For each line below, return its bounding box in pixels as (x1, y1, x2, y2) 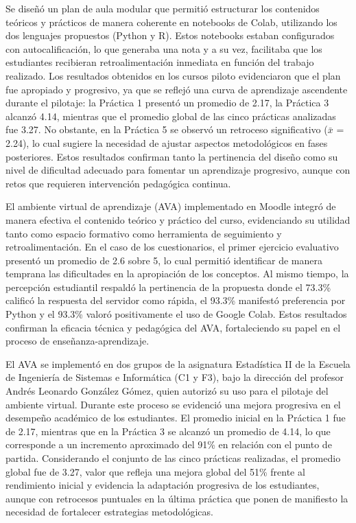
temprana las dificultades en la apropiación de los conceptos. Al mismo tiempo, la (5, 266, 349, 281)
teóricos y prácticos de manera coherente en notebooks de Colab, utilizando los (5, 14, 337, 29)
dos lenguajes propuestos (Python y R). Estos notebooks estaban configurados (5, 28, 335, 43)
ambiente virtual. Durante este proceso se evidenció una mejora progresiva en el (5, 397, 341, 411)
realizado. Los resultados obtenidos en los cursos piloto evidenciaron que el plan (5, 68, 341, 82)
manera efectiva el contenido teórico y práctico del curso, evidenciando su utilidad (5, 212, 351, 226)
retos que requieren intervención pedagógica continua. (5, 176, 231, 190)
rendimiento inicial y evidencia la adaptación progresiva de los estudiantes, (5, 478, 320, 492)
